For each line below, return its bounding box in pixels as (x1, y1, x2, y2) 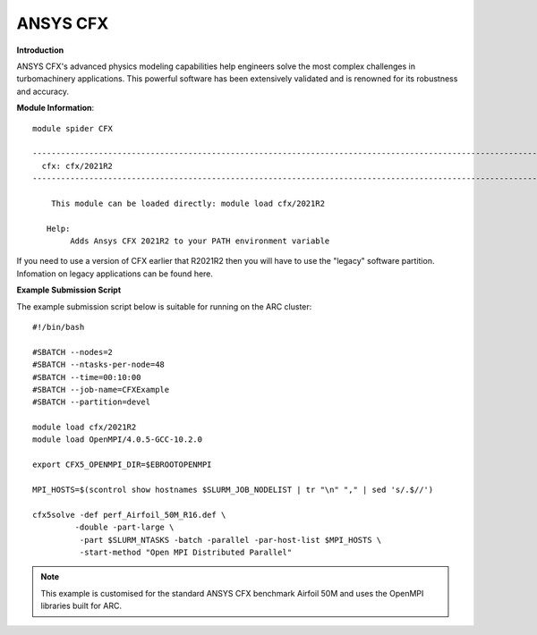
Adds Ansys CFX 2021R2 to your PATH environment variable (70, 236, 330, 246)
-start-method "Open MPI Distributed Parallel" (79, 547, 293, 557)
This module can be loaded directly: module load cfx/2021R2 (50, 198, 326, 208)
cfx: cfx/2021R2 (41, 161, 114, 171)
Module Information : (16, 103, 95, 114)
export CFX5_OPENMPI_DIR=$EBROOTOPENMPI (32, 460, 212, 470)
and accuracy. (16, 86, 69, 97)
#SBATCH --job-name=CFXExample (32, 385, 170, 394)
